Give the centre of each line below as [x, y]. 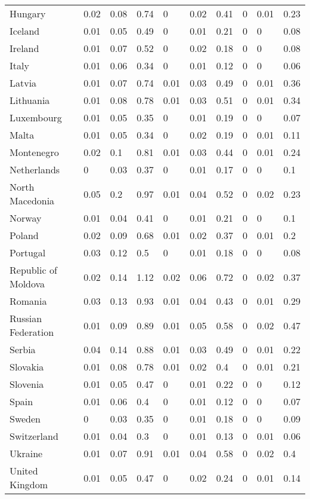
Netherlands [35, 169]
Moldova [27, 284]
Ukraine [26, 453]
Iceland [25, 31]
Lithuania [30, 100]
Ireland [24, 48]
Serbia [23, 349]
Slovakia [27, 367]
